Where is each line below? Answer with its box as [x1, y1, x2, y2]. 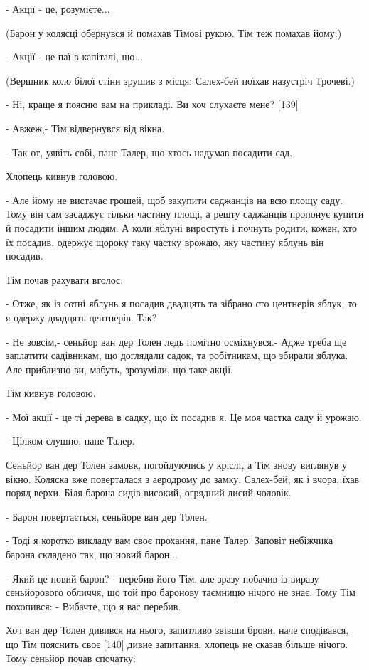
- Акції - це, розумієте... [6, 1, 110, 16]
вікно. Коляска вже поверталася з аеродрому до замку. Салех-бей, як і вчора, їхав [6, 471, 360, 486]
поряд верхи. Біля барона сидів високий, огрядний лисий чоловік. [6, 485, 292, 500]
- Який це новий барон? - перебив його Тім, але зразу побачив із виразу [6, 570, 319, 585]
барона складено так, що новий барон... [6, 547, 178, 562]
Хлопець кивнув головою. [6, 169, 118, 184]
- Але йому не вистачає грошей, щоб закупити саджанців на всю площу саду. [6, 192, 343, 207]
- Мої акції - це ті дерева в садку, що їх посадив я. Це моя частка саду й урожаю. [6, 409, 362, 424]
